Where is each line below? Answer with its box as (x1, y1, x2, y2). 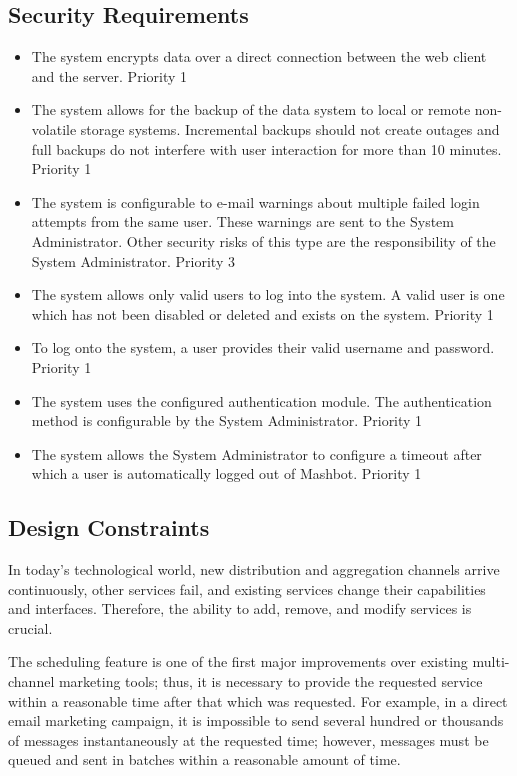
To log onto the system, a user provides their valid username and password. (31, 337, 495, 358)
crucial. (8, 617, 53, 638)
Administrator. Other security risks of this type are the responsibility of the (31, 230, 496, 251)
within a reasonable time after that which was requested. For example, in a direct (8, 690, 508, 711)
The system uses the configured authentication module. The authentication (31, 390, 492, 411)
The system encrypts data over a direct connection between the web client (31, 46, 487, 67)
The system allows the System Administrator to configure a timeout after (31, 443, 482, 464)
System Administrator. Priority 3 (31, 250, 235, 271)
